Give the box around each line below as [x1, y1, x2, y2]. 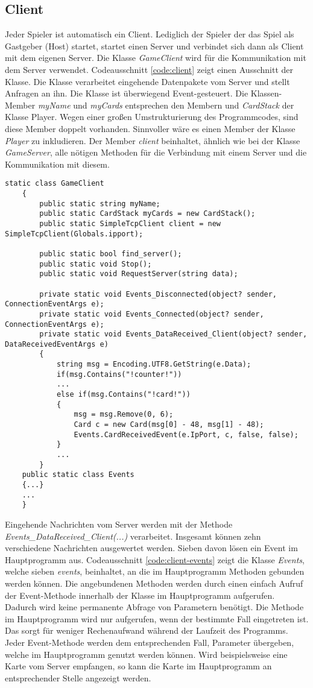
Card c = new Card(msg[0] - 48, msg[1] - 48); [74, 420, 264, 429]
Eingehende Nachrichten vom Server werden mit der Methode [5, 517, 233, 530]
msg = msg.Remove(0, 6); [74, 410, 174, 419]
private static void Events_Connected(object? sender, [39, 309, 264, 318]
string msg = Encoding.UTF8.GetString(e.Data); [56, 360, 251, 369]
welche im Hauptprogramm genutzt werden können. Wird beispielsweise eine [5, 648, 288, 660]
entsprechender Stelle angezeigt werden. [5, 671, 151, 684]
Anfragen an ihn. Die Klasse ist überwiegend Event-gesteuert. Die [5, 87, 248, 99]
